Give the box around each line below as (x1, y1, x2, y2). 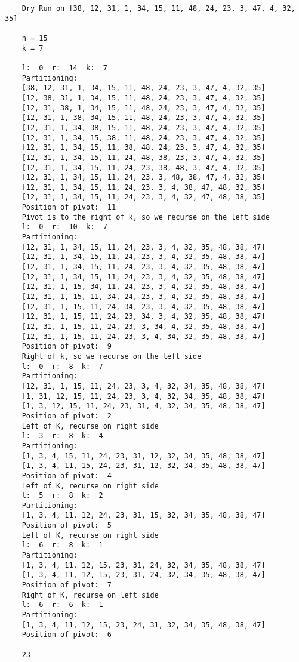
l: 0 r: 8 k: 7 (21, 362, 103, 371)
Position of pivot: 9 (21, 342, 112, 351)
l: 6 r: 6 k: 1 (21, 601, 103, 609)
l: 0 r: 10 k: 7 (21, 223, 107, 232)
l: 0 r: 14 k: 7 (21, 63, 107, 72)
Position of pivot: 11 (21, 203, 116, 212)
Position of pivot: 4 (21, 471, 112, 480)
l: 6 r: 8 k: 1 (21, 541, 103, 550)
